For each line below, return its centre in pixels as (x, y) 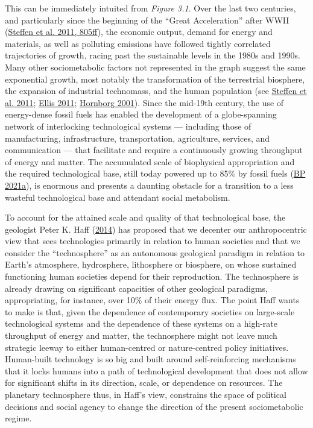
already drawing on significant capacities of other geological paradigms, (136, 288)
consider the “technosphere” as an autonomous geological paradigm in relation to (155, 252)
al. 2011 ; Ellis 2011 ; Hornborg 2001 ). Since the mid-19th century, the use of (144, 102)
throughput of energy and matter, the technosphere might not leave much (141, 335)
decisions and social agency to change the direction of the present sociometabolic (154, 406)
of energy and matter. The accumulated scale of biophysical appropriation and (150, 161)
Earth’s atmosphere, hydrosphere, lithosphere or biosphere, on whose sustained (151, 264)
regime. (18, 418)
